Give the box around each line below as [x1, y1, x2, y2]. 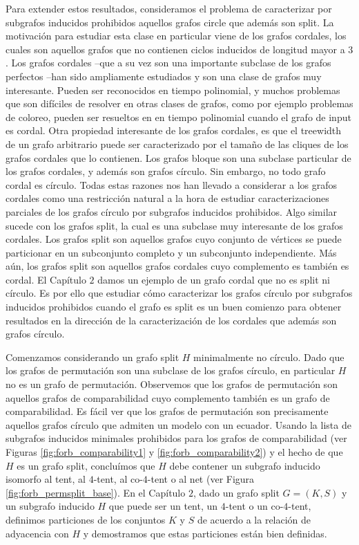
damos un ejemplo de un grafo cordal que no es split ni [97, 272, 330, 286]
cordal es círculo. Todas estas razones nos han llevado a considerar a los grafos [6, 177, 337, 192]
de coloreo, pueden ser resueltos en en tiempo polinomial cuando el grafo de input [6, 109, 351, 124]
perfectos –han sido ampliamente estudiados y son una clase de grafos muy [6, 68, 322, 83]
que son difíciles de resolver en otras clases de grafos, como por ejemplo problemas [6, 96, 353, 111]
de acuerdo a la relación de [197, 512, 311, 526]
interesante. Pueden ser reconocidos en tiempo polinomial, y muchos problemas [6, 82, 340, 97]
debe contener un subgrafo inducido [169, 458, 320, 472]
